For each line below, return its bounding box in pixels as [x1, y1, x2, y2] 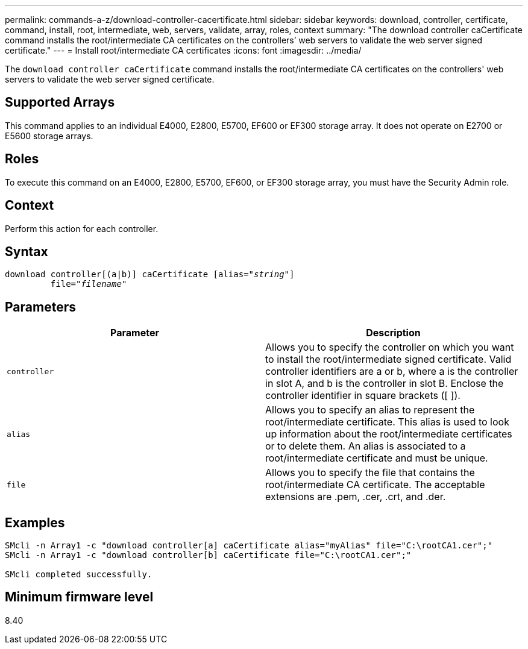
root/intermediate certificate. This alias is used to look [265, 416, 509, 428]
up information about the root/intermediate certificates [265, 428, 512, 441]
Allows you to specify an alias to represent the [265, 404, 475, 416]
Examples [5, 515, 65, 530]
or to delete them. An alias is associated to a [265, 440, 466, 453]
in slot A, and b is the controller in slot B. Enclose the [265, 377, 504, 390]
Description [366, 327, 421, 339]
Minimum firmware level [5, 589, 154, 605]
